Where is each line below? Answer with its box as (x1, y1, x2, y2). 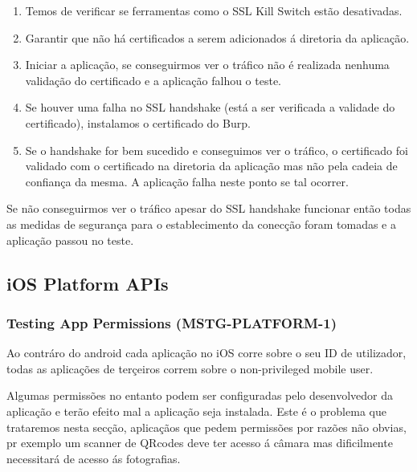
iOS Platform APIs (6, 271, 169, 295)
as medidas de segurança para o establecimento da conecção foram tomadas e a (6, 215, 396, 232)
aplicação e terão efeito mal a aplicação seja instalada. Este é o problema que (6, 402, 386, 419)
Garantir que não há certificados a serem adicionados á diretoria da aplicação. (25, 29, 410, 46)
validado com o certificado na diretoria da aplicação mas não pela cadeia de (25, 157, 398, 174)
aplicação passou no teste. (6, 231, 134, 248)
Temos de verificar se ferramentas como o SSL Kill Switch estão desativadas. (25, 2, 403, 18)
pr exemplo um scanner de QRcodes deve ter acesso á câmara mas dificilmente (6, 434, 393, 451)
